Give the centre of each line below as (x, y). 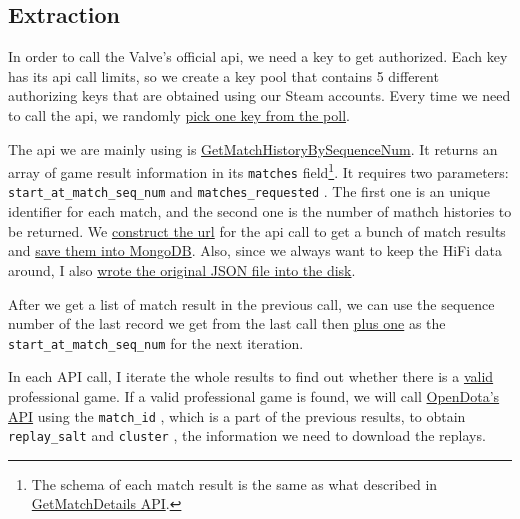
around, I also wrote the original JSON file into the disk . (182, 269)
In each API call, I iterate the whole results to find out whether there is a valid (251, 376)
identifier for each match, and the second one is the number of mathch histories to (260, 211)
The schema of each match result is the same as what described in (234, 483)
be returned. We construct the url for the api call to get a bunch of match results (257, 230)
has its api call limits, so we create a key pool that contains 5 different (223, 75)
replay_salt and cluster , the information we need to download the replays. (247, 435)
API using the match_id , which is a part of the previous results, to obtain (237, 415)
